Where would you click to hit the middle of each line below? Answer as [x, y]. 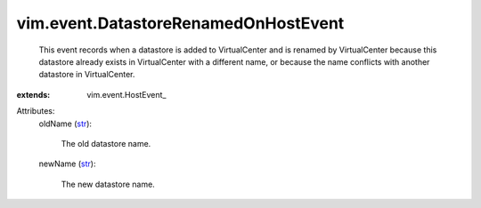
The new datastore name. [108, 184]
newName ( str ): [67, 164]
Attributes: [36, 111]
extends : [33, 94]
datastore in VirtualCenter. [87, 75]
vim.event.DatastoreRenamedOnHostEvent [180, 23]
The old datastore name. [106, 143]
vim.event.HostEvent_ [126, 94]
